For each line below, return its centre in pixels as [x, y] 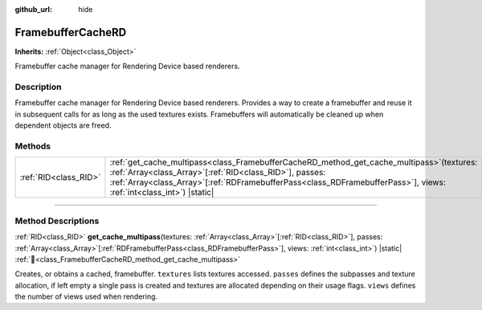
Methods [33, 146]
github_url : [33, 9]
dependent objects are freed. [63, 125]
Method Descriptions [57, 221]
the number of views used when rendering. [86, 296]
